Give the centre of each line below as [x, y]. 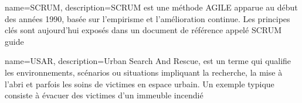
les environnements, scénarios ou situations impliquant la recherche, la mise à [144, 72]
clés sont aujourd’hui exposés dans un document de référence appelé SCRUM [143, 30]
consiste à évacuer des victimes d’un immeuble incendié [104, 95]
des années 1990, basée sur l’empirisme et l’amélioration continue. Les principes [147, 18]
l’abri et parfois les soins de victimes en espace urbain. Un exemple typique [140, 84]
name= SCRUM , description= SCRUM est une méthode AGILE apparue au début [151, 7]
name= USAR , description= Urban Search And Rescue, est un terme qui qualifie [148, 61]
